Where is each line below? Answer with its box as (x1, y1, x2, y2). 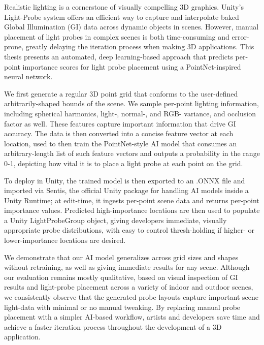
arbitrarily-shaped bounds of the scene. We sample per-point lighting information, (4, 98, 259, 109)
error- (232, 31, 249, 42)
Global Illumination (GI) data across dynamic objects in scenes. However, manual (4, 21, 259, 32)
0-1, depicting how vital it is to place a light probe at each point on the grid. (4, 158, 243, 168)
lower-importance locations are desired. (4, 235, 126, 245)
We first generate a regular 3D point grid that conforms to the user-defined (4, 88, 238, 99)
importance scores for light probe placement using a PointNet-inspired (22, 61, 241, 72)
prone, (4, 41, 24, 52)
